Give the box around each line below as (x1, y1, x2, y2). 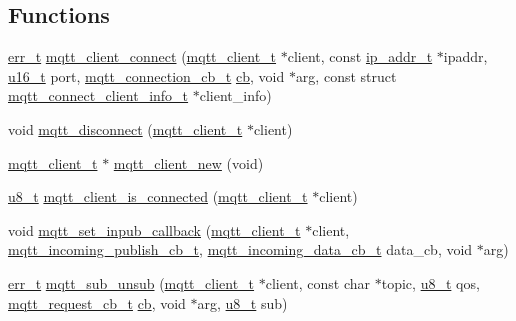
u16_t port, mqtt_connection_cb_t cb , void (8, 65, 285, 86)
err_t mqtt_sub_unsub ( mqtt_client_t (8, 272, 255, 293)
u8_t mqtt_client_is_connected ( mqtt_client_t (8, 186, 308, 207)
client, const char (265, 272, 371, 293)
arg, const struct (295, 65, 397, 86)
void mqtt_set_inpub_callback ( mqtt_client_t (8, 219, 301, 240)
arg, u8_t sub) (197, 292, 288, 313)
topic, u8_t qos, (381, 272, 480, 293)
